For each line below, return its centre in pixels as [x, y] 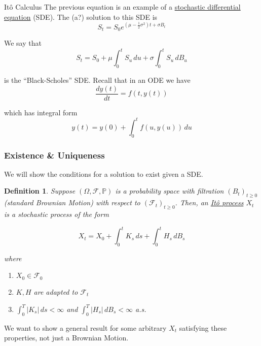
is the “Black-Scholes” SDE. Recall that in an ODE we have [97, 80]
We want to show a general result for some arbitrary [85, 327]
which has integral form [41, 112]
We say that [23, 43]
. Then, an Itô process [209, 202]
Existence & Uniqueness [54, 155]
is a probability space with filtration [170, 191]
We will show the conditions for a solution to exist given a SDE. [104, 174]
